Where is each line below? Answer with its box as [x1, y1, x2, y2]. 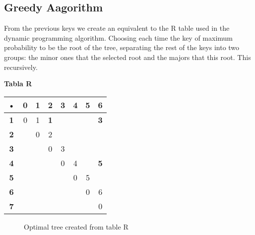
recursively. [4, 61, 38, 72]
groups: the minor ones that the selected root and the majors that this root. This [4, 52, 251, 62]
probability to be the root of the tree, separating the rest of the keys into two [4, 42, 240, 53]
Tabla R [4, 78, 32, 89]
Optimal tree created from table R [24, 221, 128, 232]
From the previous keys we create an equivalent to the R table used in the [4, 23, 230, 33]
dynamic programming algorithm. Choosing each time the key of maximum [4, 32, 233, 43]
